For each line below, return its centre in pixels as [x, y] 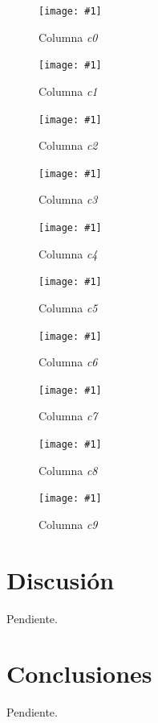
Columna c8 [68, 470]
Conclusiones [79, 673]
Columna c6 [68, 362]
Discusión [61, 579]
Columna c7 [68, 416]
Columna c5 [68, 307]
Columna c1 [68, 91]
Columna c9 [68, 524]
